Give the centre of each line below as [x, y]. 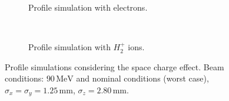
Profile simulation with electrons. [88, 7]
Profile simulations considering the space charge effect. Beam [115, 66]
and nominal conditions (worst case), [142, 78]
